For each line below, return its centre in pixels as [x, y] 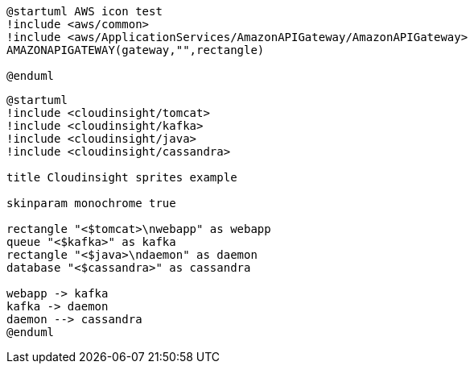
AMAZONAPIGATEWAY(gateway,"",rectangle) [136, 50]
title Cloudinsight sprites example [122, 177]
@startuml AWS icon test [84, 11]
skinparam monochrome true [91, 203]
